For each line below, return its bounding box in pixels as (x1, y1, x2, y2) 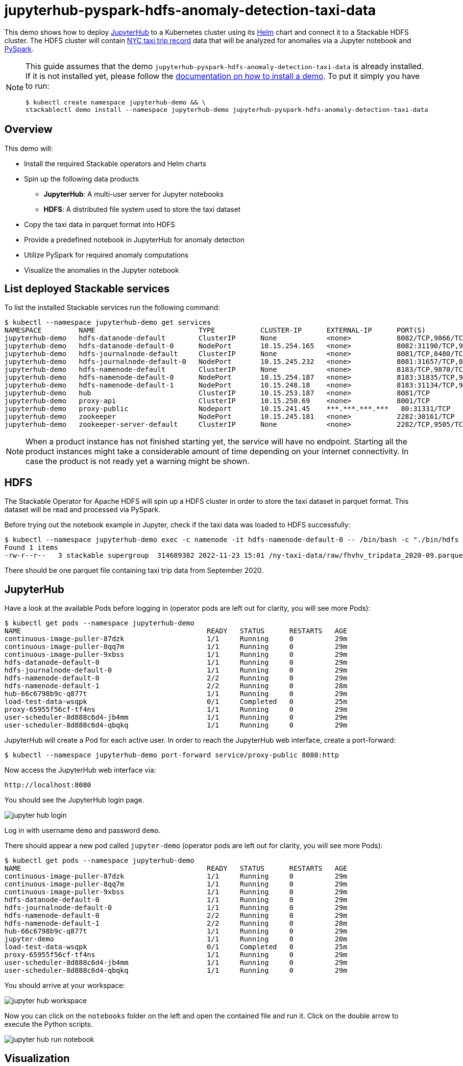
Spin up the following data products (24, 174, 139, 183)
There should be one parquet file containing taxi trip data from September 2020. (4, 566, 264, 575)
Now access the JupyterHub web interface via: (4, 766, 156, 775)
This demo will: (4, 144, 53, 153)
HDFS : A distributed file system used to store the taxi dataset (44, 205, 241, 213)
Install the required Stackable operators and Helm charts (24, 159, 206, 168)
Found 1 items (4, 544, 58, 552)
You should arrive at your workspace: (4, 981, 125, 990)
